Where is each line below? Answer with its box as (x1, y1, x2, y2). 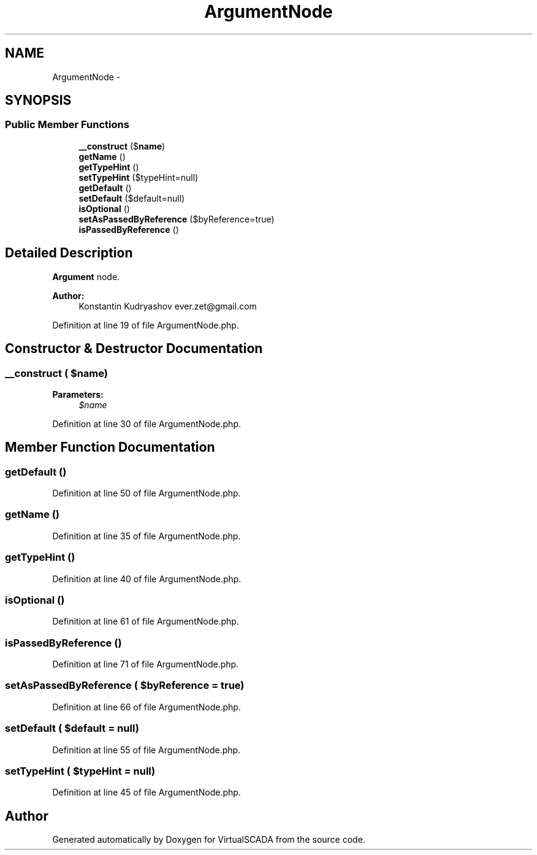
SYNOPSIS (5, 93, 72, 108)
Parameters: (52, 389, 104, 400)
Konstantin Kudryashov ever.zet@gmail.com (78, 300, 257, 311)
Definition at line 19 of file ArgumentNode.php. (52, 319, 239, 330)
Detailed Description (5, 245, 133, 261)
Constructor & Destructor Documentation (5, 341, 263, 357)
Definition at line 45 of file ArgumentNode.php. (52, 787, 241, 798)
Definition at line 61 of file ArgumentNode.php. (52, 616, 239, 627)
